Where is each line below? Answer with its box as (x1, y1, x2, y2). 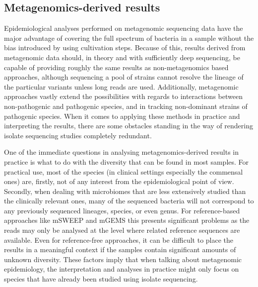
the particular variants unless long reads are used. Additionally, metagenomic (4, 81, 239, 92)
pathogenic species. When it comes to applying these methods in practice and (4, 110, 240, 121)
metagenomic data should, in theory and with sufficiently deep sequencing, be (4, 52, 240, 62)
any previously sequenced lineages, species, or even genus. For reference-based (4, 205, 240, 215)
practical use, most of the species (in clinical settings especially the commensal (4, 166, 243, 177)
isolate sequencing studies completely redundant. (4, 130, 152, 140)
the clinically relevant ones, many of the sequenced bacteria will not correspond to (4, 195, 254, 206)
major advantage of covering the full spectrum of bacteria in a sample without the (4, 32, 254, 43)
